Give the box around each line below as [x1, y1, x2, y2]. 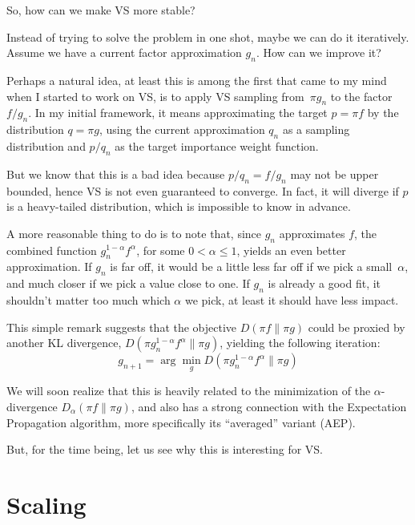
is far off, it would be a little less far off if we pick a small [110, 258, 393, 275]
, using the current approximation [99, 121, 265, 138]
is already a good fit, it [268, 275, 381, 292]
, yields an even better [236, 241, 346, 258]
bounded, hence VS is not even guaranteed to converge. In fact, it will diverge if [6, 182, 399, 199]
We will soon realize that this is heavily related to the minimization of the [6, 382, 371, 399]
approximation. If [6, 258, 92, 275]
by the [367, 104, 399, 121]
